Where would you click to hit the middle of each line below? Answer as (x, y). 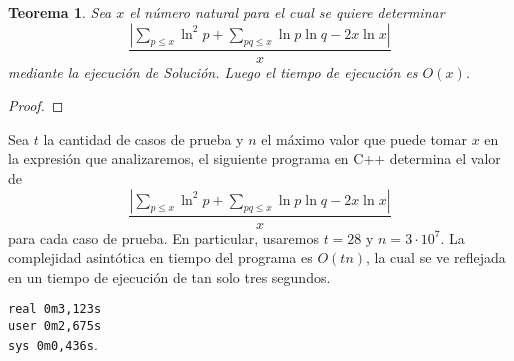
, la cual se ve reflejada (436, 257)
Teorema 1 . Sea (60, 12)
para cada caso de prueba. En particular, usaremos (163, 237)
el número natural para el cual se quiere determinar (287, 12)
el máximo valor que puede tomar (364, 138)
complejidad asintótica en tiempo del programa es (160, 257)
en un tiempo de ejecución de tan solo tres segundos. (169, 276)
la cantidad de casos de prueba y (143, 138)
